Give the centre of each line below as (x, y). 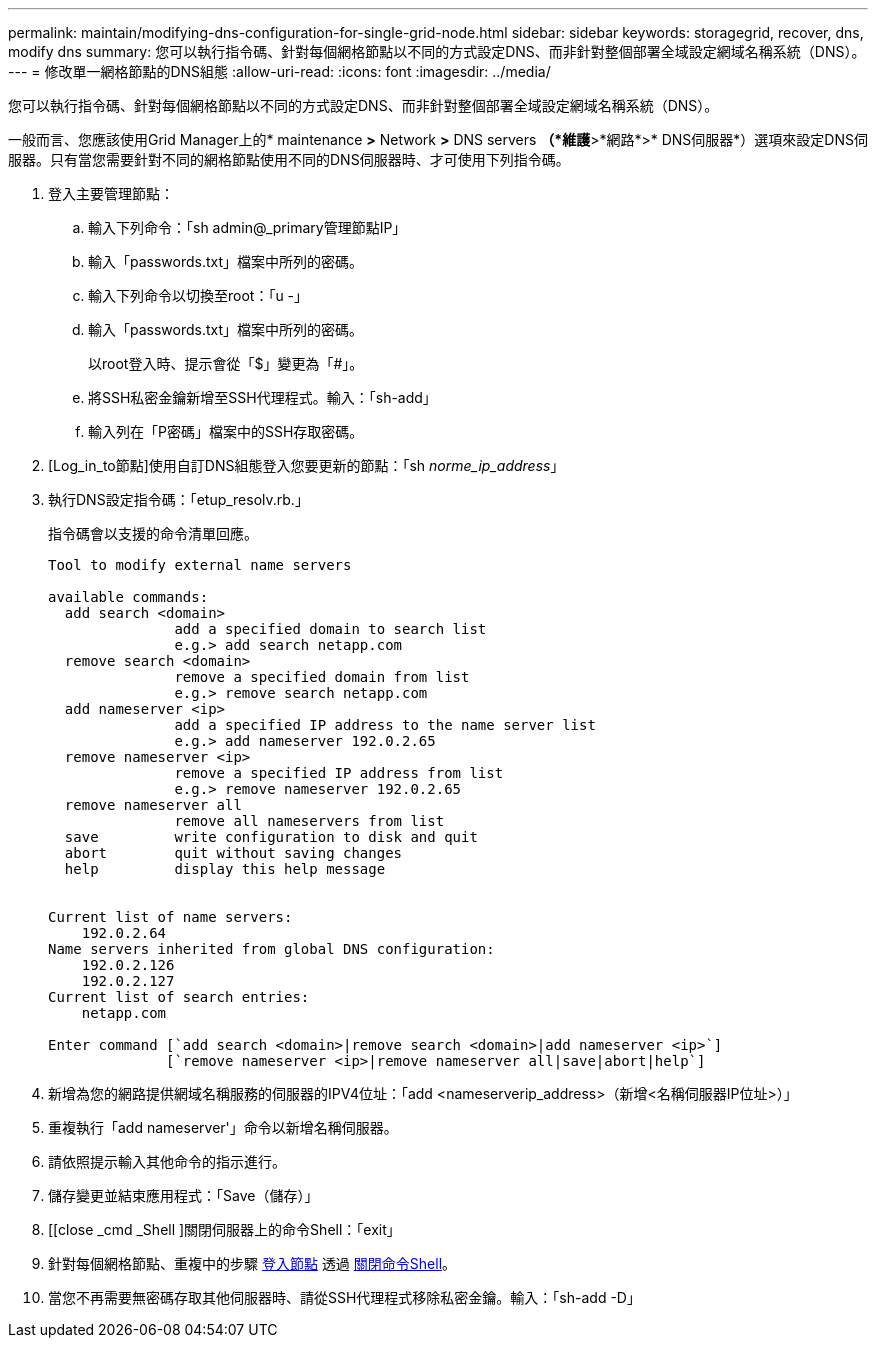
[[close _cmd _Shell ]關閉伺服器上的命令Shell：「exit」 (224, 1229)
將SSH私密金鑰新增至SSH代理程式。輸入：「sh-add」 (262, 397)
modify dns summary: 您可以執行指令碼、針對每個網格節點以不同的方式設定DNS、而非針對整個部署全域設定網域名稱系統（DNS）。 (437, 51)
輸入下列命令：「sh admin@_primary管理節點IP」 (247, 227)
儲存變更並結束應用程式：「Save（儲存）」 (183, 1195)
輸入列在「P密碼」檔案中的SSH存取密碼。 (226, 431)
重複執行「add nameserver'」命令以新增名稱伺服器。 (223, 1127)
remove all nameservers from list (309, 821)
